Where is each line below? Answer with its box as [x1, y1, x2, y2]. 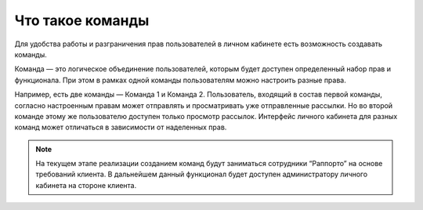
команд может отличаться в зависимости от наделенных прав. [14, 122, 227, 132]
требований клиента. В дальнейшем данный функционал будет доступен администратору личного [35, 169, 368, 179]
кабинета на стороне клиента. [35, 180, 137, 190]
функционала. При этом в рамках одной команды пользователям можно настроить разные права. [14, 75, 346, 85]
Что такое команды [14, 12, 150, 29]
